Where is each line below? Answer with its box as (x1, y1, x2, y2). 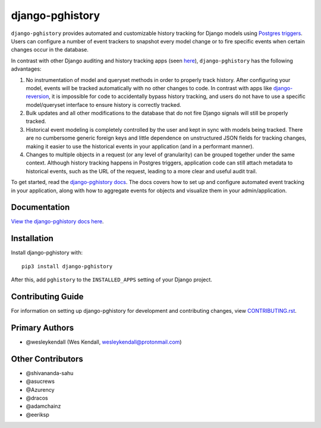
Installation (11, 233, 53, 243)
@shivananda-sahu (26, 369, 74, 376)
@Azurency (26, 386, 55, 393)
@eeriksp (26, 411, 50, 418)
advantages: (11, 65, 42, 72)
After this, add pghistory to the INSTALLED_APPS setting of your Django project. (11, 276, 212, 283)
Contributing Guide (11, 291, 84, 302)
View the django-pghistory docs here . (11, 218, 104, 225)
